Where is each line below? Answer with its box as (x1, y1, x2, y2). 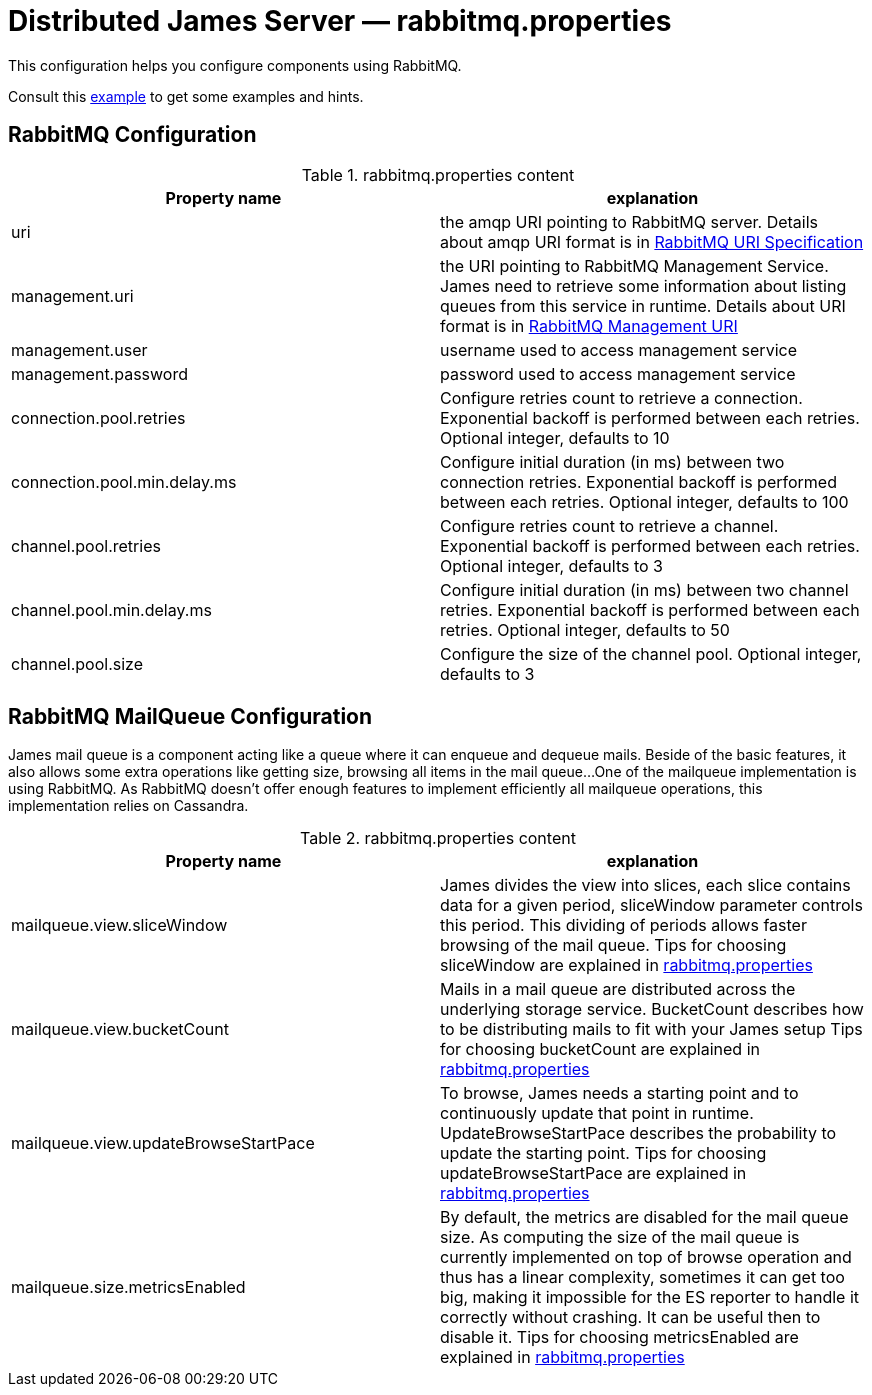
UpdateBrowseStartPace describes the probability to (440, 1123, 837, 1144)
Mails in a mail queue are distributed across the (440, 979, 796, 1000)
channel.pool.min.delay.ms (11, 599, 212, 620)
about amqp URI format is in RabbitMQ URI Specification (440, 231, 864, 252)
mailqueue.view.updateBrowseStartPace (11, 1133, 315, 1154)
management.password (11, 363, 188, 384)
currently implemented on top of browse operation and (440, 1247, 852, 1268)
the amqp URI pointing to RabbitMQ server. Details (440, 211, 819, 232)
